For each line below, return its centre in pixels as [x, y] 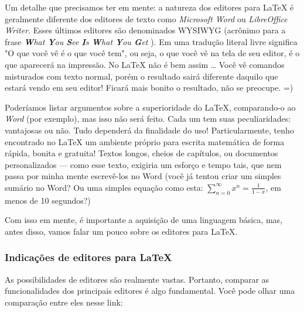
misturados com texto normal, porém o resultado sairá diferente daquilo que [141, 76]
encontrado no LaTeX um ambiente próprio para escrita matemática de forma [145, 141]
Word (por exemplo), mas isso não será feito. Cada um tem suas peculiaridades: [148, 119]
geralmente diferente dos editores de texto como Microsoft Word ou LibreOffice [146, 18]
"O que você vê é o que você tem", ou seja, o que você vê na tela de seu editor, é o [152, 53]
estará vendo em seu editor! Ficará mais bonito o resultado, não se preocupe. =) [149, 88]
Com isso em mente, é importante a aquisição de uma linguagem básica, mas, [144, 220]
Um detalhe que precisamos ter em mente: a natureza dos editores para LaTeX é [149, 7]
